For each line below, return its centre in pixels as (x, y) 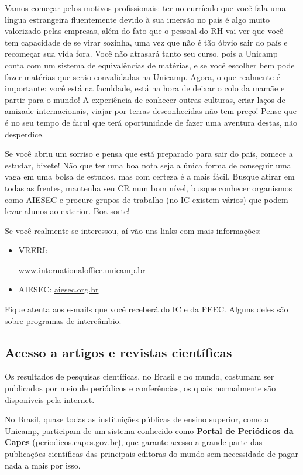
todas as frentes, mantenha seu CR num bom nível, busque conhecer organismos (149, 187)
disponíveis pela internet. (50, 399)
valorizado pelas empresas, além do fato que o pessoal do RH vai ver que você (144, 31)
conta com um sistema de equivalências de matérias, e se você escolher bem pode (150, 65)
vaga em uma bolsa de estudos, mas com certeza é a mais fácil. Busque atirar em (150, 176)
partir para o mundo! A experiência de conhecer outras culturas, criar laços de (145, 99)
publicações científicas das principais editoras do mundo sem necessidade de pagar (151, 454)
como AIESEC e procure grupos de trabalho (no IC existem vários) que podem (147, 199)
